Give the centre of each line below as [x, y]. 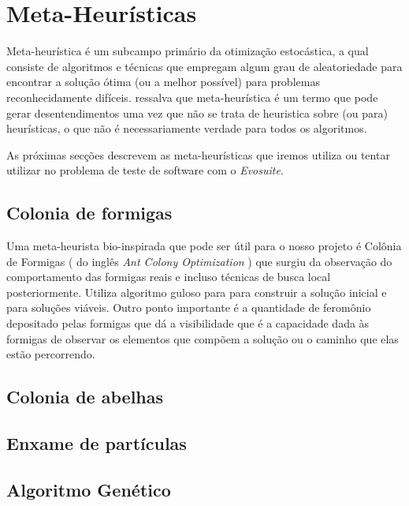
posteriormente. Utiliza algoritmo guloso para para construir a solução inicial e [197, 292]
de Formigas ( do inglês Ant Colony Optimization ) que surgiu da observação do [199, 261]
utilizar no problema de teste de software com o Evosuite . [145, 170]
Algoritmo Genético [89, 489]
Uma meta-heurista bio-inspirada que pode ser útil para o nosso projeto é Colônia [204, 246]
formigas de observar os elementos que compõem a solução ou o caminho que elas [203, 338]
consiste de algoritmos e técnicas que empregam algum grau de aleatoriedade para [204, 66]
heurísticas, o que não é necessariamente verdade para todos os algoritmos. [187, 128]
